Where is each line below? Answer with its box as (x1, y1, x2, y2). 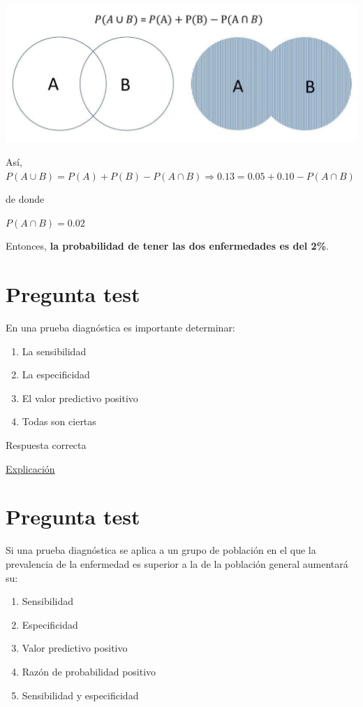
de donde (6, 192, 45, 206)
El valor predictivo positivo (22, 390, 138, 405)
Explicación (6, 461, 55, 476)
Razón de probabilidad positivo (22, 664, 156, 678)
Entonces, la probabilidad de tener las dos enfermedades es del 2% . (6, 238, 329, 253)
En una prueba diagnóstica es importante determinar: (6, 320, 235, 335)
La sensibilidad (22, 343, 87, 358)
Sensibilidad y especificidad (22, 687, 139, 702)
